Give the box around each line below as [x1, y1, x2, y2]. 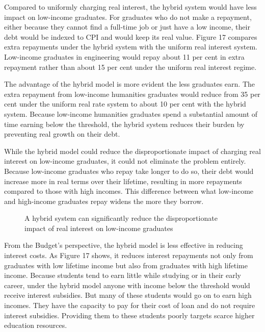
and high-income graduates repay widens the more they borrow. [4, 195, 204, 206]
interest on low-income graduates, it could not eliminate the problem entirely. [4, 156, 246, 166]
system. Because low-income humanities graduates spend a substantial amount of [4, 108, 258, 119]
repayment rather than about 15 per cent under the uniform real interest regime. [4, 61, 257, 72]
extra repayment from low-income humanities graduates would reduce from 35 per [4, 88, 260, 99]
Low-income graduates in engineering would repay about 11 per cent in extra [4, 51, 245, 62]
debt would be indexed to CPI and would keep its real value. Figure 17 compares [4, 31, 257, 42]
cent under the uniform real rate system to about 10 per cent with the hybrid [4, 98, 246, 109]
